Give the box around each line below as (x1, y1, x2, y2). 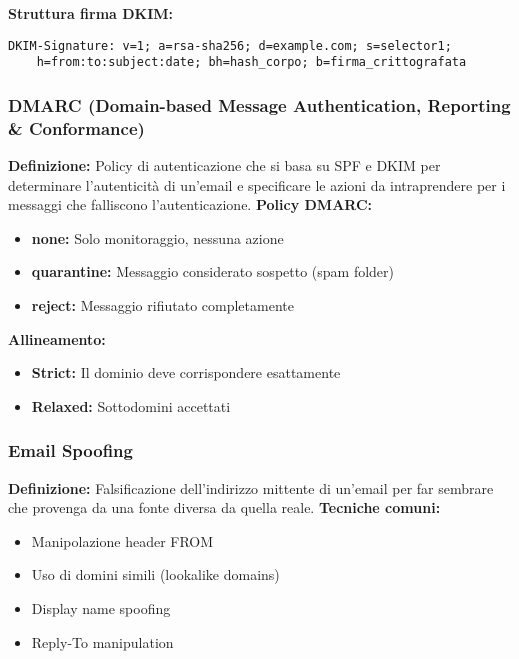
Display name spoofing (31, 597, 171, 618)
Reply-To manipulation (31, 631, 174, 652)
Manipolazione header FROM (31, 530, 214, 551)
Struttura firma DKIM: (8, 3, 174, 23)
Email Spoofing (8, 438, 133, 463)
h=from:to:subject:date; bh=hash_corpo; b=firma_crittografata (36, 55, 467, 70)
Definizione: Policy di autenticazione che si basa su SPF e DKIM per (8, 155, 441, 176)
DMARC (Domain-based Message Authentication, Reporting (8, 92, 511, 117)
